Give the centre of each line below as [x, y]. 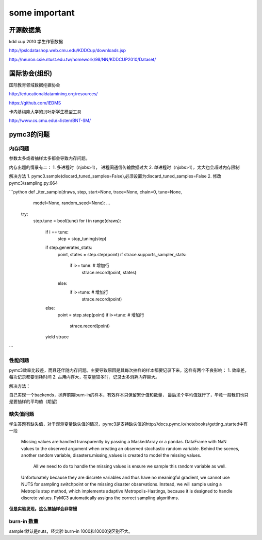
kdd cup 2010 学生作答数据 [36, 42]
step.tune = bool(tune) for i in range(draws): [77, 221]
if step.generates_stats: [69, 247]
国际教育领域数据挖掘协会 [34, 85]
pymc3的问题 [29, 134]
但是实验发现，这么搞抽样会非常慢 [43, 509]
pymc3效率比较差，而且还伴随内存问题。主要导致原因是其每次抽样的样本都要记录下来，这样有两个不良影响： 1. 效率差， [129, 370]
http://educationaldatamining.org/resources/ [53, 94]
